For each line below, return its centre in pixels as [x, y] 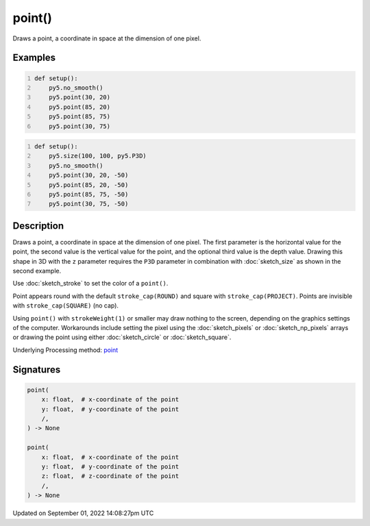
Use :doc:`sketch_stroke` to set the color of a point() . [90, 284]
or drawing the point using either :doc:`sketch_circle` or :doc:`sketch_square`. [122, 337]
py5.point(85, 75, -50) [89, 195]
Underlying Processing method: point [65, 350]
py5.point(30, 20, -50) [89, 175]
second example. [37, 271]
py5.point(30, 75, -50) [89, 204]
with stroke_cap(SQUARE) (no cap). [66, 305]
